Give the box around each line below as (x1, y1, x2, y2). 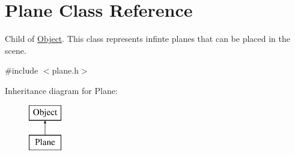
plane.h (52, 64, 79, 77)
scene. (5, 44, 26, 56)
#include (5, 64, 38, 77)
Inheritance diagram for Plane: (5, 84, 118, 96)
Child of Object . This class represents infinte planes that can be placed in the (5, 32, 290, 45)
